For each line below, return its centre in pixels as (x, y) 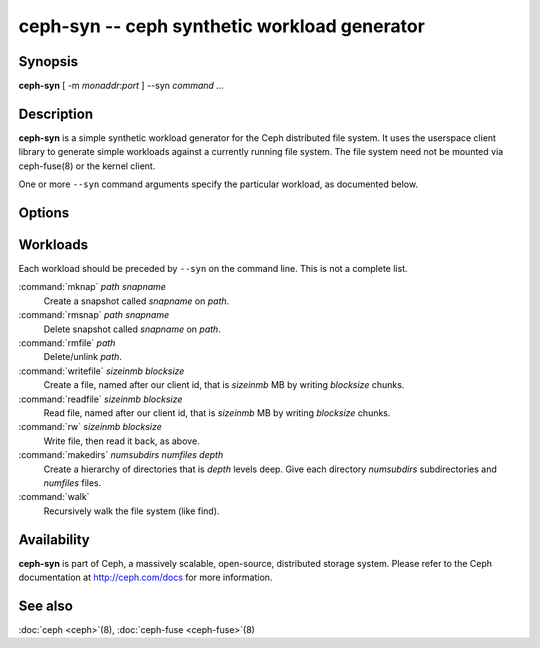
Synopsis (48, 61)
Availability (54, 539)
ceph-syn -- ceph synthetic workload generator (221, 26)
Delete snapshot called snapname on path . (132, 329)
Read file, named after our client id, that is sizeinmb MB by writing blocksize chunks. (217, 412)
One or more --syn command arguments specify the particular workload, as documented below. (218, 184)
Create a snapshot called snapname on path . (136, 301)
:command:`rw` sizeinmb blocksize (90, 427)
